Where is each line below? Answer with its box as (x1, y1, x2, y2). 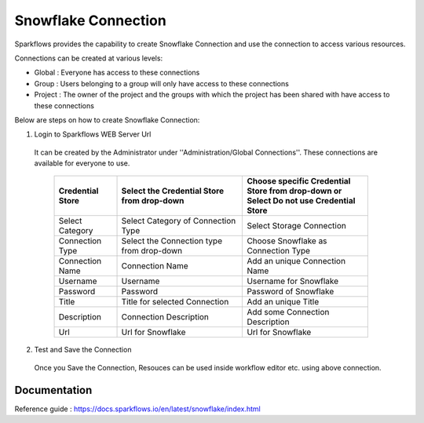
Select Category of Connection (121, 216, 236, 227)
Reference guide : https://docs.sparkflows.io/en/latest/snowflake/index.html (14, 404, 261, 414)
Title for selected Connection (121, 297, 229, 308)
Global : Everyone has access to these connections (34, 67, 200, 78)
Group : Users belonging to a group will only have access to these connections (34, 78, 290, 88)
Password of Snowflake (247, 286, 334, 297)
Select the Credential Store (121, 185, 224, 196)
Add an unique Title (247, 297, 320, 308)
